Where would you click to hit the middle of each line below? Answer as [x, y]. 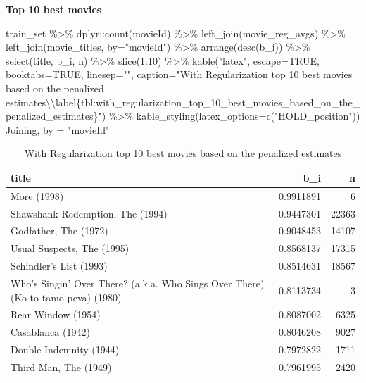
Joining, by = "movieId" [58, 129]
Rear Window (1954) [56, 314]
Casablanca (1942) [50, 332]
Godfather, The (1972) [59, 231]
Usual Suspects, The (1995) [70, 248]
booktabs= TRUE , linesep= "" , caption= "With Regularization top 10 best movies [179, 74]
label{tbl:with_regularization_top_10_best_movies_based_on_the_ [208, 102]
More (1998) [37, 195]
